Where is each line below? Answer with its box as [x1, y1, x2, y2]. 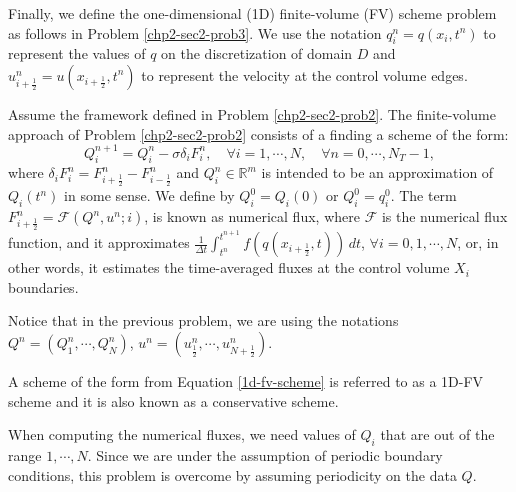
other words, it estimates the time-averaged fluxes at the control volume [8, 257, 450, 278]
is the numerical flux [381, 206, 508, 227]
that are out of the [380, 424, 495, 445]
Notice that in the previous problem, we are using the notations [8, 310, 399, 331]
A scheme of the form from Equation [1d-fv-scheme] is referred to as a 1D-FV [8, 371, 484, 392]
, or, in [457, 232, 499, 253]
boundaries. [8, 276, 79, 297]
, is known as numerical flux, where [144, 206, 360, 227]
